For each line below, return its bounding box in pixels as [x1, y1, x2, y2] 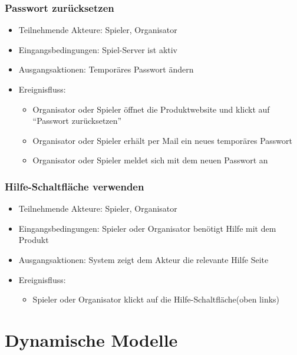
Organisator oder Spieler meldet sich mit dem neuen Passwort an [32, 154, 268, 166]
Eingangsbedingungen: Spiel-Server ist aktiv [18, 43, 178, 55]
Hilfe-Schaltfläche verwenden [5, 179, 144, 193]
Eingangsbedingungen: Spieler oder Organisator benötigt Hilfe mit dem [18, 222, 276, 234]
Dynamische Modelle [5, 327, 178, 351]
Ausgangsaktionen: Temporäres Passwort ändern [18, 63, 194, 75]
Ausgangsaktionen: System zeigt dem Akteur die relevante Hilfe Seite [18, 253, 269, 265]
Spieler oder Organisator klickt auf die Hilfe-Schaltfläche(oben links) [32, 293, 280, 305]
